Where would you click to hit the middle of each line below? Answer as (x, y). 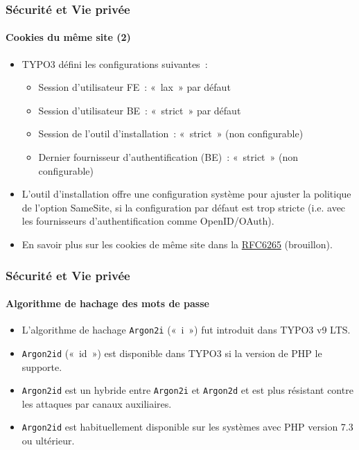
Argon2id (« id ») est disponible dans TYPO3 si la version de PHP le (172, 353)
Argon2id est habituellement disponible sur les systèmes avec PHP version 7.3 (187, 427)
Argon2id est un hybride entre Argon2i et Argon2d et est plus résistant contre (187, 390)
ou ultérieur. (48, 441)
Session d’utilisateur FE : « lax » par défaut (134, 87)
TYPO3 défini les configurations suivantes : (115, 63)
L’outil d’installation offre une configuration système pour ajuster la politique (186, 194)
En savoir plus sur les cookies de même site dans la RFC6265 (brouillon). (177, 244)
